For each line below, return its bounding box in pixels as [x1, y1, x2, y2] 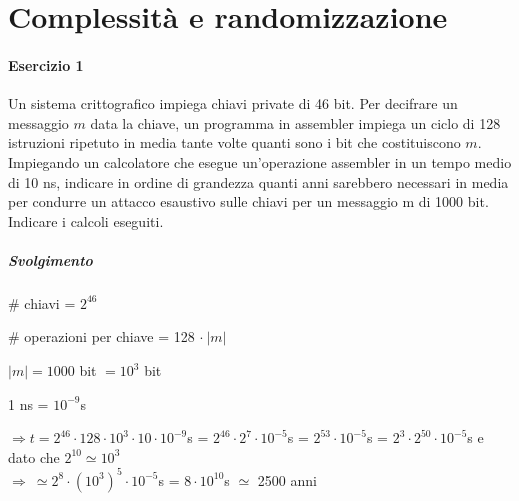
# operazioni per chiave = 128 [8, 326, 195, 347]
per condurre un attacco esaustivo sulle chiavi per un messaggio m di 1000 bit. [8, 191, 489, 212]
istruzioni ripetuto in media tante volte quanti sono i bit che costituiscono [8, 132, 461, 153]
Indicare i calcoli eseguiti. [8, 210, 164, 231]
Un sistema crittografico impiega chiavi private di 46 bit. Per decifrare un [8, 93, 458, 114]
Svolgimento [8, 249, 93, 270]
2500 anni [257, 469, 317, 490]
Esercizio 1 [8, 54, 84, 75]
